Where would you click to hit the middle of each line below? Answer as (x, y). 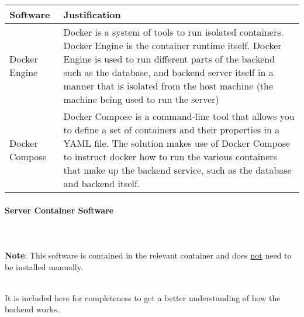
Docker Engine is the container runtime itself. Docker (172, 45)
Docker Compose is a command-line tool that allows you (179, 116)
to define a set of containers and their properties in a (172, 130)
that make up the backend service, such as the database (177, 170)
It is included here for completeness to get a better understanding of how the (143, 297)
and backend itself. (102, 183)
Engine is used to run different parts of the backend (169, 59)
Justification (92, 14)
